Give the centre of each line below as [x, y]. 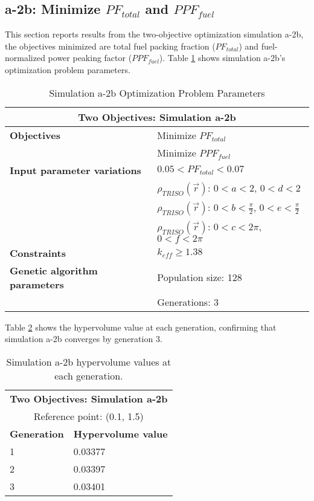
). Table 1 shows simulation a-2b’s [222, 58]
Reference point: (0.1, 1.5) [88, 416]
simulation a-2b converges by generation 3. [84, 339]
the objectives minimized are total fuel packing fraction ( [110, 46]
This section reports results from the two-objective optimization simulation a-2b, [154, 34]
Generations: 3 [188, 302]
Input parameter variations [75, 170]
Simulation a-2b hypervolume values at [89, 361]
